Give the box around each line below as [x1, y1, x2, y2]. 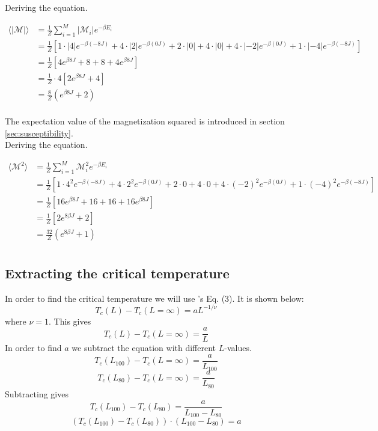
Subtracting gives [5, 387, 69, 400]
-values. [224, 341, 252, 354]
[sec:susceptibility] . [5, 126, 73, 139]
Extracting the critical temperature [5, 263, 230, 282]
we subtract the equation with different [72, 341, 216, 354]
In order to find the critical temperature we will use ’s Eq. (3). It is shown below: [5, 292, 304, 304]
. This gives [49, 314, 91, 327]
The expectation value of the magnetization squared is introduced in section [5, 115, 285, 127]
